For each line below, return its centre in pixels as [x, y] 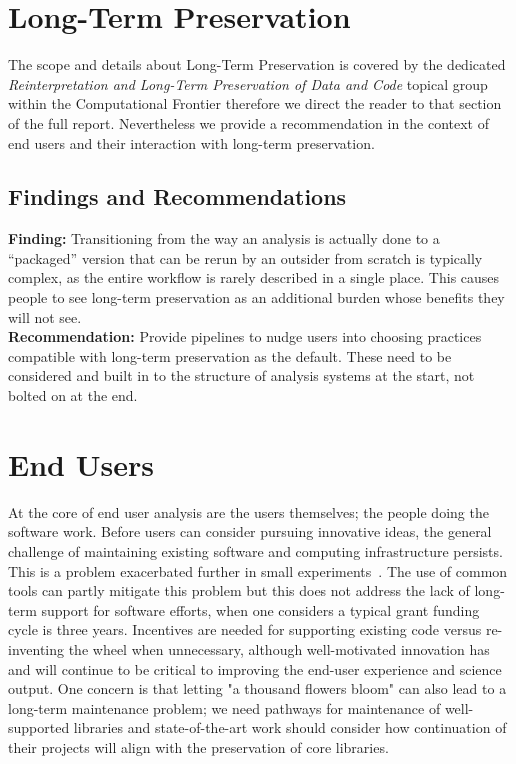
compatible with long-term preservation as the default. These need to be [230, 355]
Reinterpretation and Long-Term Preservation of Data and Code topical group [248, 83]
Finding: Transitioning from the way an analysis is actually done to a [224, 238]
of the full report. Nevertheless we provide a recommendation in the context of [248, 122]
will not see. [45, 316]
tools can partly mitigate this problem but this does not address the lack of [239, 590]
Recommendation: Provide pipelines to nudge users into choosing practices [245, 336]
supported [39, 727]
